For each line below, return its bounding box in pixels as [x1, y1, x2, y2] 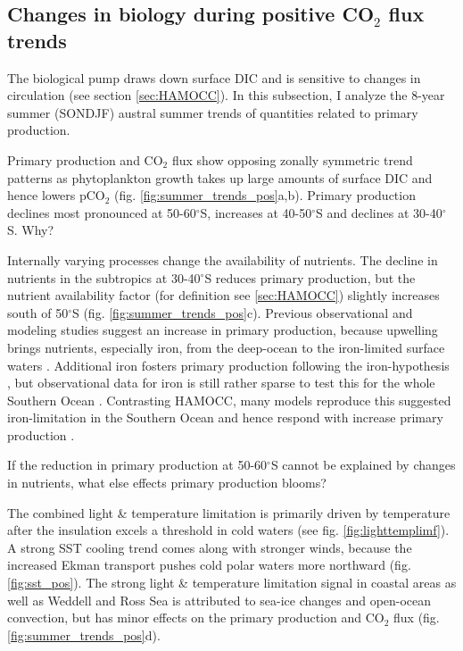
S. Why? [7, 221, 54, 239]
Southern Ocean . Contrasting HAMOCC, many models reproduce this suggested [7, 390, 451, 409]
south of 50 [7, 303, 69, 321]
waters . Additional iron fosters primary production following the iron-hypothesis [7, 355, 450, 374]
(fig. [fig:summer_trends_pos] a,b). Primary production [114, 186, 416, 204]
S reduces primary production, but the [204, 268, 416, 287]
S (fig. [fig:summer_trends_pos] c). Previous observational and [71, 303, 413, 321]
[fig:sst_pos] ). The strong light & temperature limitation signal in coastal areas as [7, 573, 457, 592]
